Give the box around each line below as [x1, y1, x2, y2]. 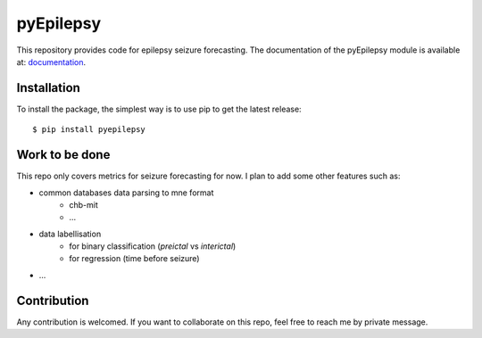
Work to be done [16, 147, 111, 162]
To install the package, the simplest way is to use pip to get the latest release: [16, 103, 303, 114]
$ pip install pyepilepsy [32, 125, 146, 135]
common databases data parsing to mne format [38, 187, 214, 198]
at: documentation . [16, 56, 87, 67]
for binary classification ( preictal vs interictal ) [69, 241, 237, 251]
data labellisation [38, 228, 102, 239]
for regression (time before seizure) [69, 253, 200, 264]
